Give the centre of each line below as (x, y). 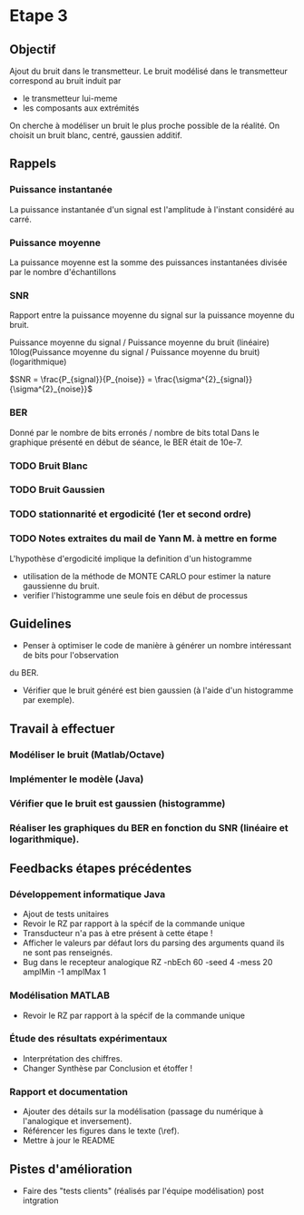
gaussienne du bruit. (61, 586)
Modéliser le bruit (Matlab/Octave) (87, 755)
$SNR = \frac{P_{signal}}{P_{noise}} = (81, 380)
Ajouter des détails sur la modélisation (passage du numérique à (143, 1111)
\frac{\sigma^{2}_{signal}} (203, 380)
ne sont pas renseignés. (68, 953)
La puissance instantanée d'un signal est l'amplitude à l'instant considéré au (152, 209)
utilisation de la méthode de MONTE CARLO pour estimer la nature (147, 576)
